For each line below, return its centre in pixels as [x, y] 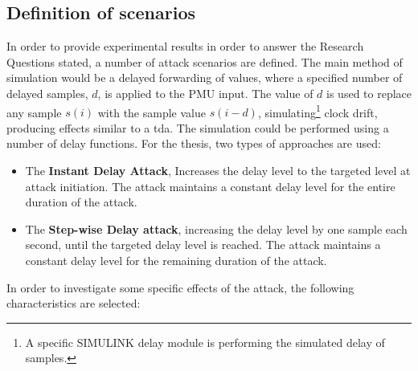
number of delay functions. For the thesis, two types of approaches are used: [194, 143]
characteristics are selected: [74, 303]
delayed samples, [47, 93]
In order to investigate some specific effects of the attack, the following [180, 287]
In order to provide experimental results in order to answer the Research [185, 46]
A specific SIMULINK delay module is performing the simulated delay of [205, 342]
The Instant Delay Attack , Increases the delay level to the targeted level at [218, 171]
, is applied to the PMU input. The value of [205, 93]
